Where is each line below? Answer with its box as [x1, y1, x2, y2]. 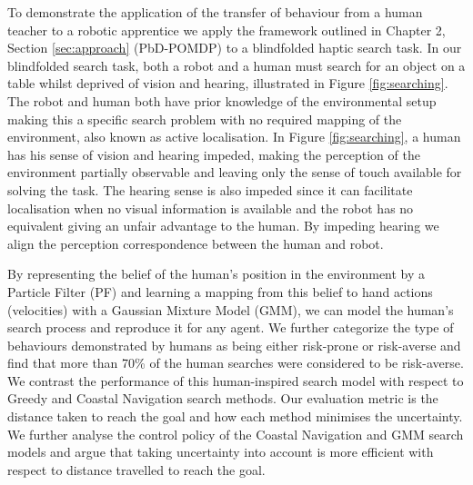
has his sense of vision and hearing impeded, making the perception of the [7, 144, 420, 163]
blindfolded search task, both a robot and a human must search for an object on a [7, 55, 466, 74]
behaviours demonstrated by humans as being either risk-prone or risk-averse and [7, 335, 461, 354]
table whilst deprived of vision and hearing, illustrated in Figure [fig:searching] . [7, 74, 448, 93]
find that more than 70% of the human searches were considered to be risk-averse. [7, 353, 464, 372]
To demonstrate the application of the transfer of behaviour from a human [7, 3, 423, 21]
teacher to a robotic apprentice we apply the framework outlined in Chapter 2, [7, 20, 446, 39]
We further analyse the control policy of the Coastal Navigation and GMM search [7, 424, 464, 443]
